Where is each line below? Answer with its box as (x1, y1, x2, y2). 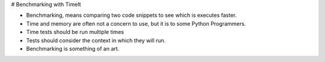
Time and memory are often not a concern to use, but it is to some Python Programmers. (26, 20, 246, 27)
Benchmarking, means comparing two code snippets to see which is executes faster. (26, 12, 237, 19)
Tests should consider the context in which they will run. (26, 36, 166, 44)
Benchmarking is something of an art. (26, 45, 120, 52)
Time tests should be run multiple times (26, 29, 125, 36)
